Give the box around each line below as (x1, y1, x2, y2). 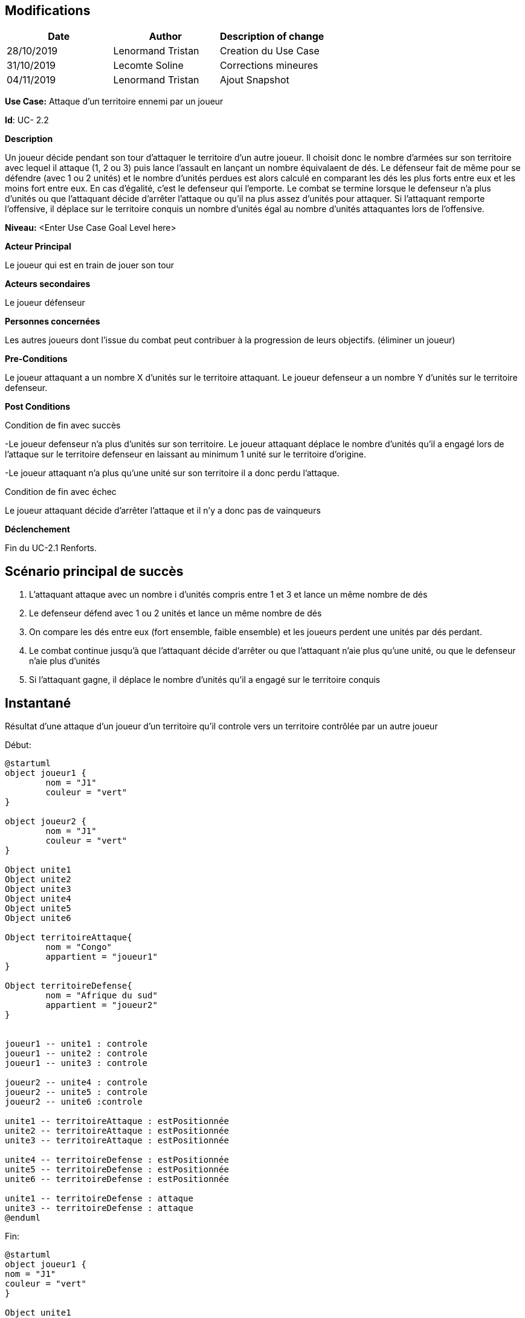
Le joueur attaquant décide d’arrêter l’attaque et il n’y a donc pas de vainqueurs (5, 505, 321, 516)
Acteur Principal (5, 241, 71, 252)
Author (149, 30, 182, 43)
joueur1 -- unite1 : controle (5, 1039, 148, 1049)
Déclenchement (5, 524, 70, 535)
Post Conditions (5, 401, 71, 412)
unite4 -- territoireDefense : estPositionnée (5, 1155, 229, 1165)
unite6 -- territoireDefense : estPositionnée (5, 1174, 229, 1184)
